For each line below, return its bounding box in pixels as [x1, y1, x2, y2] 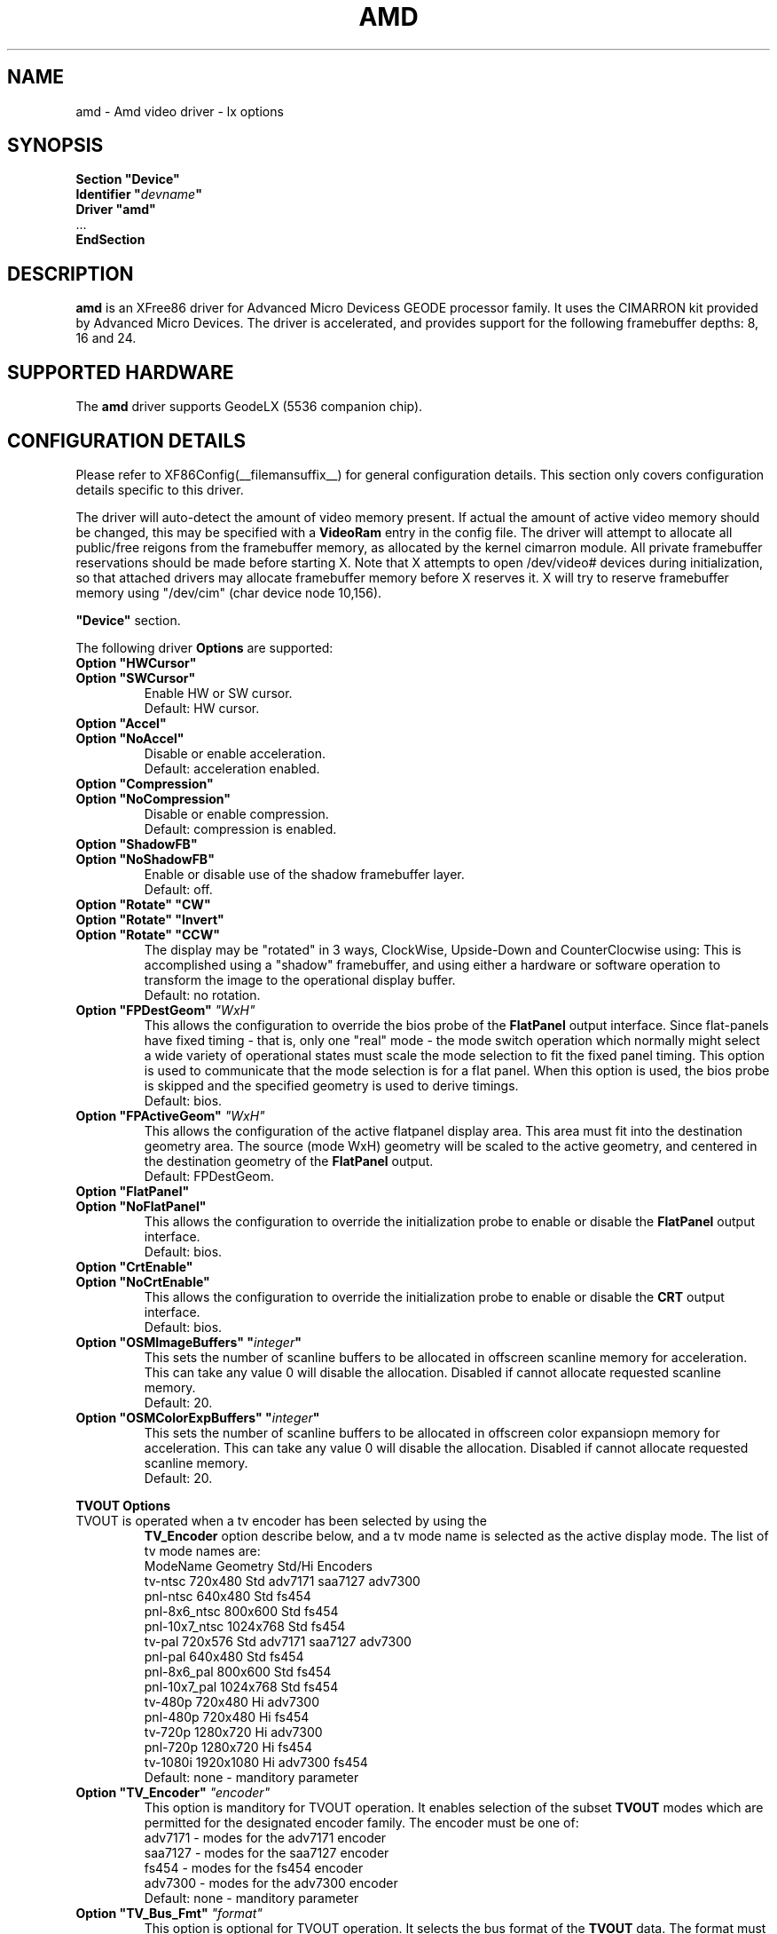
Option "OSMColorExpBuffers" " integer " [75, 1409, 320, 1425]
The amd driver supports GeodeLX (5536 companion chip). [75, 399, 423, 415]
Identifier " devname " [75, 186, 202, 202]
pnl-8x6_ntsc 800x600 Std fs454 [144, 1603, 339, 1619]
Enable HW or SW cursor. [144, 685, 293, 701]
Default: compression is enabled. [144, 820, 337, 836]
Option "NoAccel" [75, 730, 184, 746]
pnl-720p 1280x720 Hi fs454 [144, 1739, 312, 1755]
